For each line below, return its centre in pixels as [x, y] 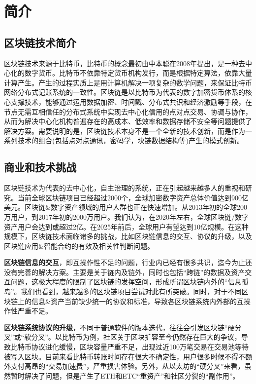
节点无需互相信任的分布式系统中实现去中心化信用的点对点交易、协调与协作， [128, 111]
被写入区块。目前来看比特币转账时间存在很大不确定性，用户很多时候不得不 [125, 356]
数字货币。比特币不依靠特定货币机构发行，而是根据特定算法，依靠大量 [138, 73]
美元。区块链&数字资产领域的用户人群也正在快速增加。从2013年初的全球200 [126, 207]
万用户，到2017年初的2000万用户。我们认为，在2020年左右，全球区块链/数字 [126, 216]
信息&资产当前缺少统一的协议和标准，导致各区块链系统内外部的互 [137, 301]
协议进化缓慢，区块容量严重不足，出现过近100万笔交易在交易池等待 [140, 347]
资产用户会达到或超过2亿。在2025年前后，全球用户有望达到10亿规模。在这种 [126, 226]
